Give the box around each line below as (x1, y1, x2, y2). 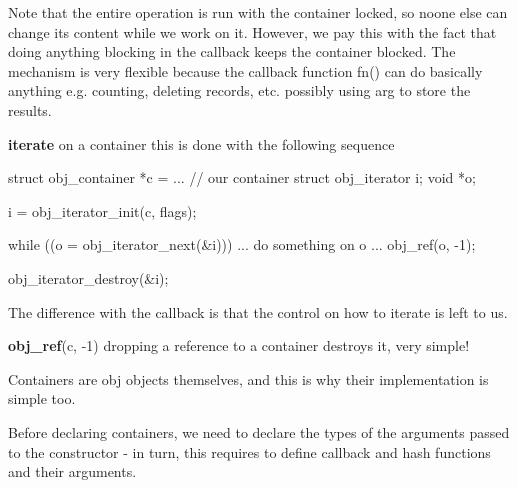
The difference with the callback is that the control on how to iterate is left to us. (8, 301, 508, 322)
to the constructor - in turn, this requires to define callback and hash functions (8, 441, 491, 462)
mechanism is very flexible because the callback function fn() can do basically (8, 60, 483, 81)
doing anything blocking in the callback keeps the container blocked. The (8, 41, 456, 62)
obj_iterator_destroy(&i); (8, 267, 169, 288)
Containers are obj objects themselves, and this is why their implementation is (8, 368, 489, 389)
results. (8, 99, 52, 120)
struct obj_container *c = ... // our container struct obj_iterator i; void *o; (8, 167, 476, 188)
